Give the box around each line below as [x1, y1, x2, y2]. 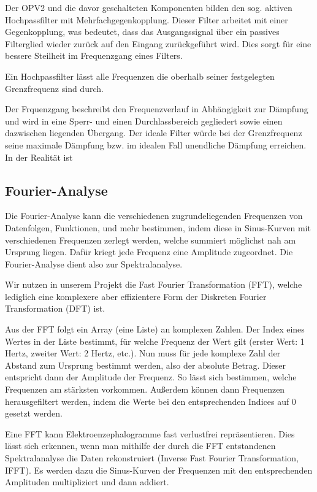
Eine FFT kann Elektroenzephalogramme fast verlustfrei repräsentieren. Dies [5, 427, 295, 440]
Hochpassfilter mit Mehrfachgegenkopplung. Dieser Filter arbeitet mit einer [5, 13, 288, 26]
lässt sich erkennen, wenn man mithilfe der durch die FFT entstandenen [5, 439, 276, 452]
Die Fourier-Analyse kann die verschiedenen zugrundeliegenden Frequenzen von [5, 209, 303, 222]
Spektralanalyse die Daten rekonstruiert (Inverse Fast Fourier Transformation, [5, 452, 299, 464]
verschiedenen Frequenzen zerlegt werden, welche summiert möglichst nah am [5, 233, 296, 246]
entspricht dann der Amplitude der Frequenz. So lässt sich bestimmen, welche [5, 371, 297, 383]
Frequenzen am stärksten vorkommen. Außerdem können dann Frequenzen [5, 383, 285, 396]
